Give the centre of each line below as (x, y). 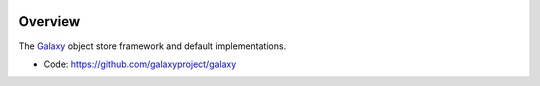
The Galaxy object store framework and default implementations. (152, 46)
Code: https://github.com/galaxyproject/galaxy (140, 64)
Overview (49, 21)
